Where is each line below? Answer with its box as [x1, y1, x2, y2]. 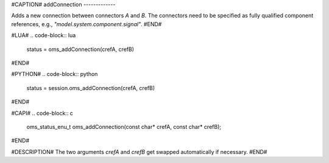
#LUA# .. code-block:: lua [11, 32, 76, 39]
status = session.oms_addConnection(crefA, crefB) [26, 84, 155, 91]
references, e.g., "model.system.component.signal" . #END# [11, 20, 162, 27]
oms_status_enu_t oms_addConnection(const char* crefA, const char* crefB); [26, 123, 222, 130]
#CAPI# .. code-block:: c [11, 109, 73, 117]
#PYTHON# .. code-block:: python [11, 71, 98, 78]
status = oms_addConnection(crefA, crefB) [26, 46, 134, 53]
